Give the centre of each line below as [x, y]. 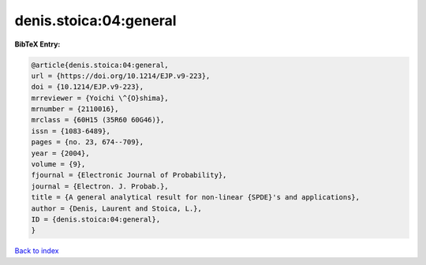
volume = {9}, [58, 164]
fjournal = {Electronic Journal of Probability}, [129, 175]
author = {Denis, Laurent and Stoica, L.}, [117, 208]
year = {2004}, [60, 153]
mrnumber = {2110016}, [75, 109]
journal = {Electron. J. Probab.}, [100, 186]
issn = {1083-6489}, [71, 131]
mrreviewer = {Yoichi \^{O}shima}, [100, 98]
